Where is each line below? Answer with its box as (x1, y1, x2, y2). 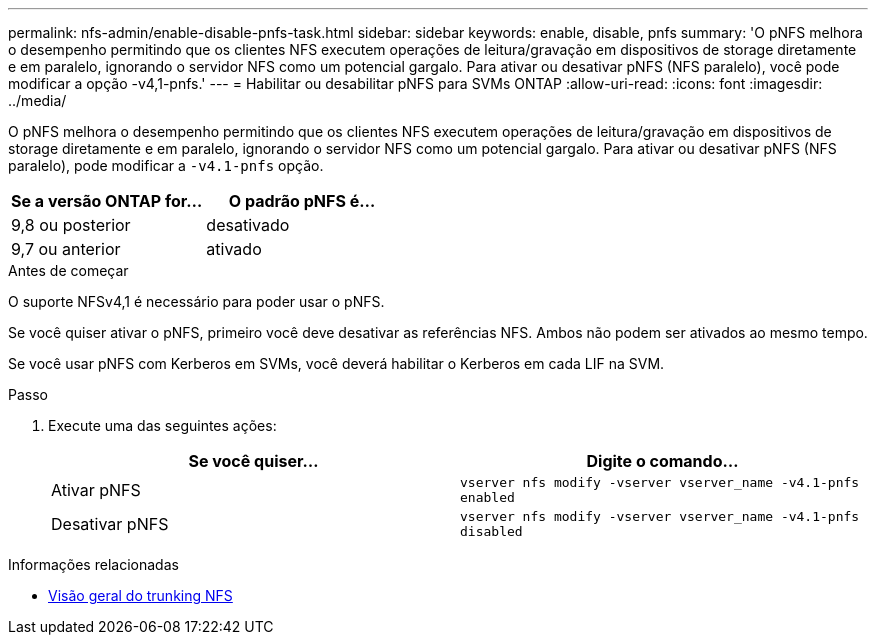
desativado (206, 215, 290, 235)
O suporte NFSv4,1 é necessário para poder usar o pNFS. (8, 293, 385, 310)
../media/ (8, 92, 67, 109)
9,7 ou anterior (11, 239, 121, 259)
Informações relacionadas (8, 556, 179, 573)
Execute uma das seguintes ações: (48, 417, 277, 434)
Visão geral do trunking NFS (48, 587, 233, 604)
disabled (460, 524, 523, 539)
